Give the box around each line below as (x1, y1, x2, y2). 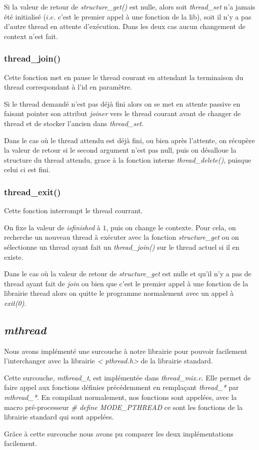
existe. (4, 251, 23, 262)
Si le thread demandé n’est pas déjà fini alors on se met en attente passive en (4, 98, 240, 109)
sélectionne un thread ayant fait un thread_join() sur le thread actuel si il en (4, 241, 239, 252)
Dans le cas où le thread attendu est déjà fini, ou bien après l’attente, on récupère (4, 135, 255, 145)
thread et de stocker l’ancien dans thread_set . (4, 118, 144, 128)
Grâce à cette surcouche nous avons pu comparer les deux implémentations (4, 428, 233, 438)
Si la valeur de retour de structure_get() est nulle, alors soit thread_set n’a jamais (4, 2, 255, 12)
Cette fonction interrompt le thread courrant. (4, 205, 143, 216)
